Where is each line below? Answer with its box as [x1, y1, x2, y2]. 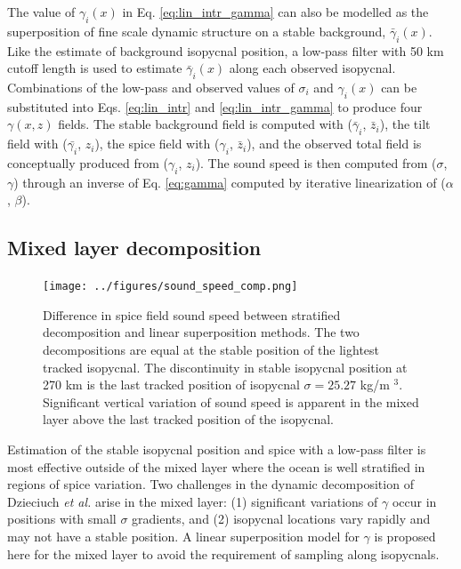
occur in [392, 492, 437, 510]
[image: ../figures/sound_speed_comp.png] [43, 280, 298, 293]
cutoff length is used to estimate [7, 59, 182, 77]
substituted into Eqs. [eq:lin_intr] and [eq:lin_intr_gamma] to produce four [7, 97, 423, 116]
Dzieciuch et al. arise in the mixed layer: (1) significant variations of [7, 492, 378, 510]
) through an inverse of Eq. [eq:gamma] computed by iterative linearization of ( [13, 172, 446, 191]
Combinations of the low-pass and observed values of [7, 77, 295, 96]
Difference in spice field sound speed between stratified [43, 305, 341, 324]
